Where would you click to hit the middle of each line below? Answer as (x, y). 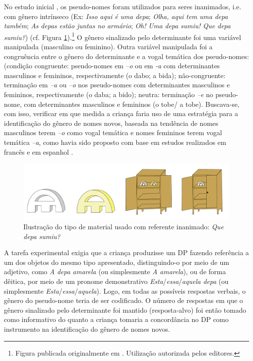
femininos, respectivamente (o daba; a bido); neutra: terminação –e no (109, 94)
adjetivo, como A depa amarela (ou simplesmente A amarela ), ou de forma (115, 271)
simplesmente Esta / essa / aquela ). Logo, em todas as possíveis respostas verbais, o (125, 291)
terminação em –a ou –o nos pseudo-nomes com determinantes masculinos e (117, 85)
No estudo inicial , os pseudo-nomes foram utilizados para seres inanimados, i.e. (123, 6)
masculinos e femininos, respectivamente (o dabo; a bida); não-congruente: (115, 75)
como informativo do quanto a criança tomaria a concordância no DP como (116, 319)
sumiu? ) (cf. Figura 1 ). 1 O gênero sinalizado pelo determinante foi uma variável (123, 36)
